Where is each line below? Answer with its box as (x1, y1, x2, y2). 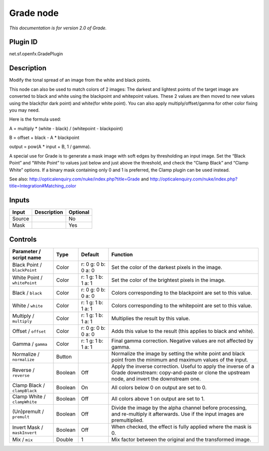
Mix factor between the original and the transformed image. (111, 436, 252, 443)
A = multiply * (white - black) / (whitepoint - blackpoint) (9, 125, 123, 132)
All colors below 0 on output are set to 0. (111, 384, 207, 391)
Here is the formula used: (9, 116, 62, 122)
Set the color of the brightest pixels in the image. (111, 277, 226, 284)
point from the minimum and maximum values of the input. (111, 356, 249, 363)
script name (12, 254, 42, 261)
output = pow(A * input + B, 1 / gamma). (9, 144, 91, 150)
